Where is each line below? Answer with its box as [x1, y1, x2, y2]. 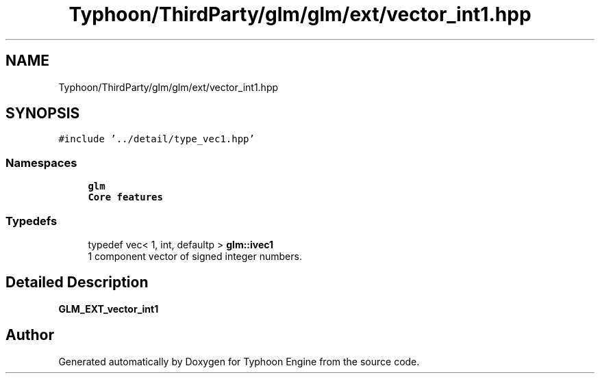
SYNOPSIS [5, 105, 80, 122]
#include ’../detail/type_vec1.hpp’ [58, 133, 255, 145]
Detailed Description [5, 274, 149, 291]
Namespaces [5, 155, 77, 170]
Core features [88, 192, 163, 203]
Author [5, 326, 54, 344]
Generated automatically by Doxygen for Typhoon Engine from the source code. [58, 355, 420, 367]
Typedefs [5, 213, 58, 228]
